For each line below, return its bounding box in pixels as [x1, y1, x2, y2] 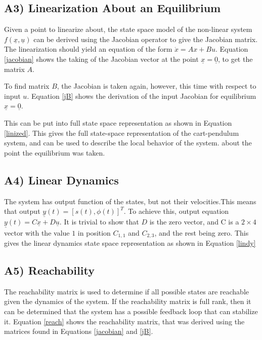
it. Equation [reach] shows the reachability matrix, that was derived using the [4, 316, 245, 326]
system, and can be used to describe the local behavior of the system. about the [4, 137, 252, 148]
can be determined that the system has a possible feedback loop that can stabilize [4, 306, 258, 316]
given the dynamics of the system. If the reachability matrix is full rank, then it [4, 296, 251, 307]
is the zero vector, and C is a [149, 216, 239, 227]
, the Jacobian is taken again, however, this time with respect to [57, 81, 256, 91]
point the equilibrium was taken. [4, 147, 105, 158]
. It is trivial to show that [59, 216, 139, 227]
